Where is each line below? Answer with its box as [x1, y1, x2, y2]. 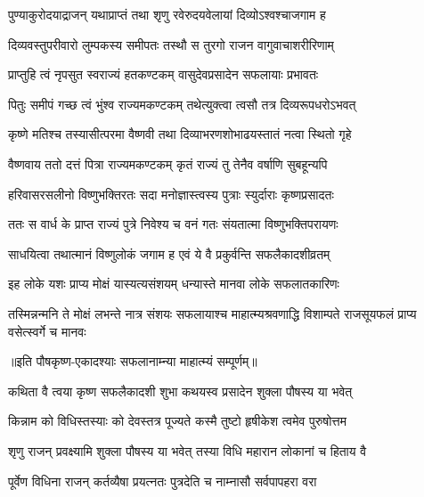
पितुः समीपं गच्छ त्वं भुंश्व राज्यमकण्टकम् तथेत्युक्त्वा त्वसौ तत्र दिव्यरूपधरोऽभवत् [8, 94, 356, 113]
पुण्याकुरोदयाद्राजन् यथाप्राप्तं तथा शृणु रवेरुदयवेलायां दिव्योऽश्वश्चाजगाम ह [8, 5, 326, 23]
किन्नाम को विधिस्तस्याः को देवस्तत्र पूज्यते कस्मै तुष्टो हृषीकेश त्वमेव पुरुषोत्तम [8, 411, 347, 430]
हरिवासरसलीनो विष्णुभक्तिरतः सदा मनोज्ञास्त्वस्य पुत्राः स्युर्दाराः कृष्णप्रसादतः [8, 184, 334, 203]
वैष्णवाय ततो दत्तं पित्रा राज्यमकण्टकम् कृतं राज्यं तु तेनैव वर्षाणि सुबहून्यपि [8, 154, 328, 173]
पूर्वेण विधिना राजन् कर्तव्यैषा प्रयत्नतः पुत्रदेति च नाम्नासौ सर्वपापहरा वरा [8, 471, 317, 490]
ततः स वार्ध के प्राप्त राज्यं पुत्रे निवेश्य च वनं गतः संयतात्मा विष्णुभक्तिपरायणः [8, 215, 338, 233]
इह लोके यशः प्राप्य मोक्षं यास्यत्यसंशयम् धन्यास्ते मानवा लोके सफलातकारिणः [8, 274, 339, 293]
